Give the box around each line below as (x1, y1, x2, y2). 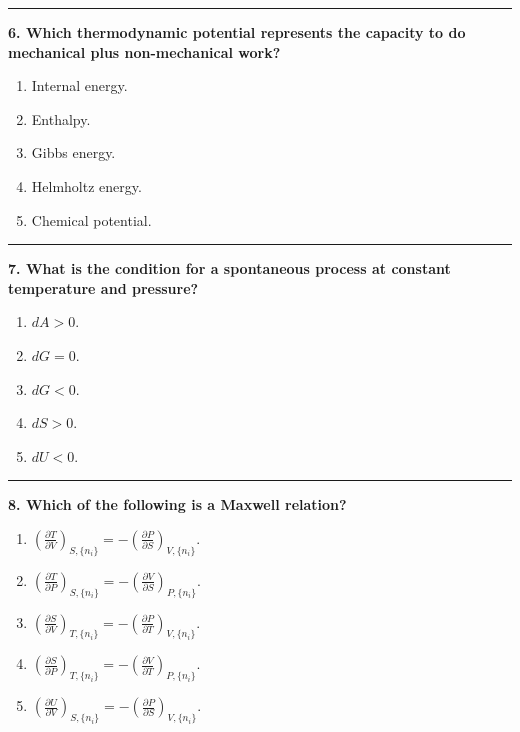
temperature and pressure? (8, 277, 199, 298)
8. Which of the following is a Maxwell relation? (8, 494, 347, 515)
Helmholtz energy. (31, 175, 142, 196)
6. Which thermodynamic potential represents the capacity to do (8, 22, 466, 42)
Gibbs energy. (31, 142, 116, 163)
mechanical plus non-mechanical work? (8, 41, 281, 62)
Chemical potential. (31, 209, 152, 230)
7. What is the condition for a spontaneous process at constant (8, 258, 451, 279)
